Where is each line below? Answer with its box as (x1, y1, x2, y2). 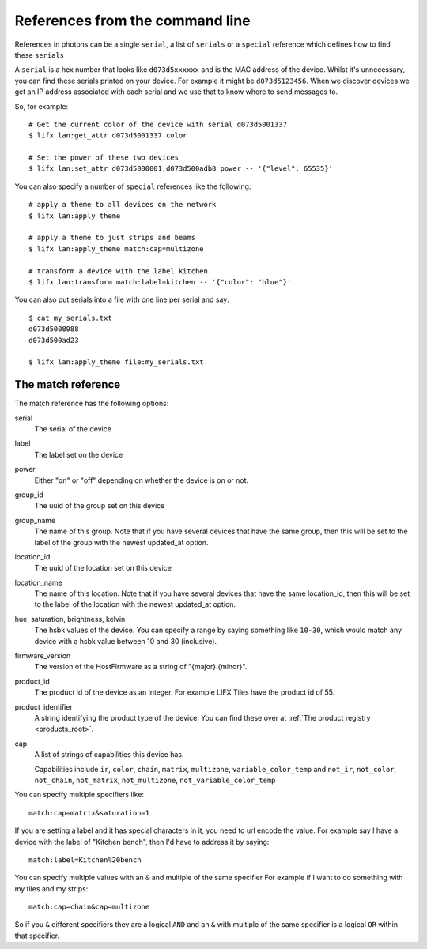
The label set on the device (34, 450, 123, 459)
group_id (14, 490, 43, 499)
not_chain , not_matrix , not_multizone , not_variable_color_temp (34, 775, 276, 785)
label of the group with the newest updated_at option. (34, 537, 209, 547)
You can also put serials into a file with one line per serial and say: (14, 295, 229, 304)
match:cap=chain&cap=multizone (28, 902, 150, 912)
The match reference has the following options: (14, 399, 169, 409)
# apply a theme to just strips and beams (28, 233, 196, 243)
